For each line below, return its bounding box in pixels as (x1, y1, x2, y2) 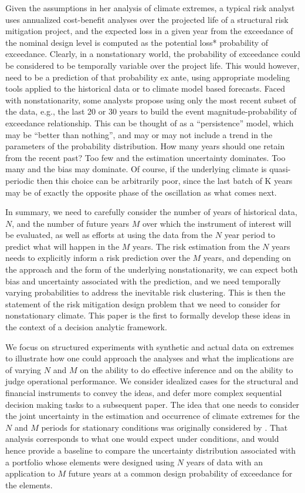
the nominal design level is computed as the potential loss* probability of (5, 36, 269, 48)
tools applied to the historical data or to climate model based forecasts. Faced (5, 82, 286, 95)
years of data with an (186, 455, 263, 468)
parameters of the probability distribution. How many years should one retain (5, 140, 285, 152)
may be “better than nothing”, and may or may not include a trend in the (5, 128, 273, 140)
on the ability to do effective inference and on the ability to (80, 363, 293, 375)
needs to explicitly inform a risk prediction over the (5, 251, 190, 264)
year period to (224, 229, 276, 241)
